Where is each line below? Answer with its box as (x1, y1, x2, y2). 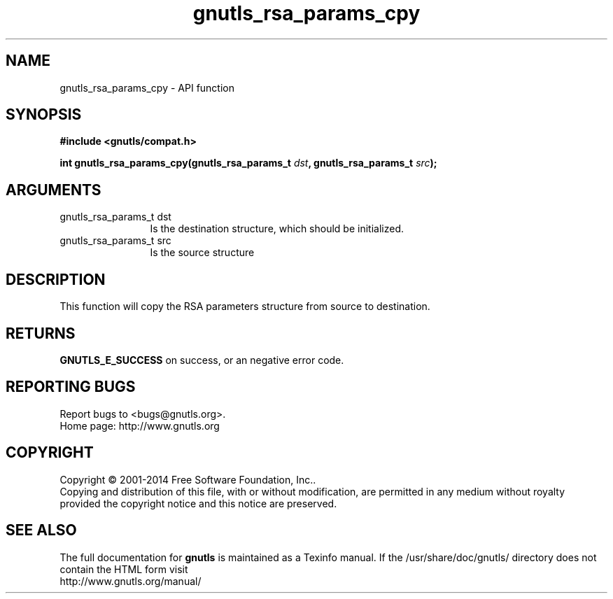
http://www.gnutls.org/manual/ (59, 575, 202, 587)
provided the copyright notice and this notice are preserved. (59, 497, 337, 509)
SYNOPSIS (6, 106, 82, 124)
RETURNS (6, 324, 76, 342)
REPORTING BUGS (6, 378, 136, 396)
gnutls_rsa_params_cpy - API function (59, 81, 235, 94)
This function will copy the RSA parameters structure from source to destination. (59, 300, 430, 313)
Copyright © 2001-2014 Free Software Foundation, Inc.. (59, 473, 316, 486)
